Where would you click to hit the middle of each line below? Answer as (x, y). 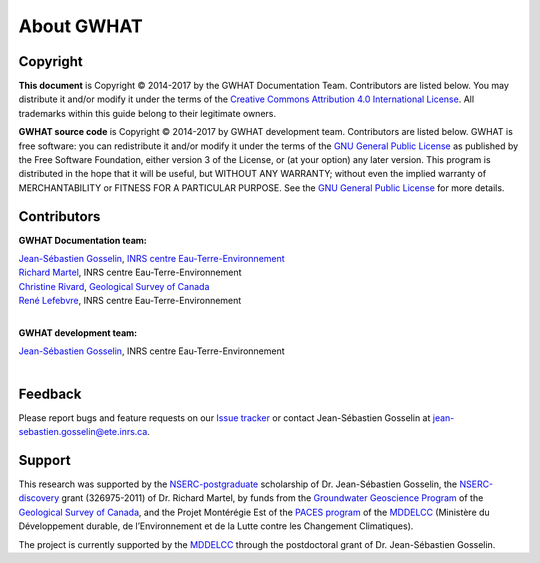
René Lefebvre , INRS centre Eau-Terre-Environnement (130, 301)
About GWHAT (81, 26)
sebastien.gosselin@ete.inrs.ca (83, 432)
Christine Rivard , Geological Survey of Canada (114, 286)
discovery (39, 498)
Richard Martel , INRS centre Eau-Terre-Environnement (130, 272)
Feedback (50, 393)
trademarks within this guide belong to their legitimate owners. (147, 113)
